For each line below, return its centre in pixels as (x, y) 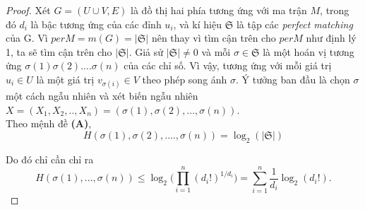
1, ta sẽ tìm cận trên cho (59, 51)
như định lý (331, 38)
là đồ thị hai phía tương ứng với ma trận (219, 10)
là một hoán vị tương (309, 51)
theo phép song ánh (185, 79)
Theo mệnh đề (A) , (49, 123)
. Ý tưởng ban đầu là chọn (293, 79)
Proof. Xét (28, 10)
